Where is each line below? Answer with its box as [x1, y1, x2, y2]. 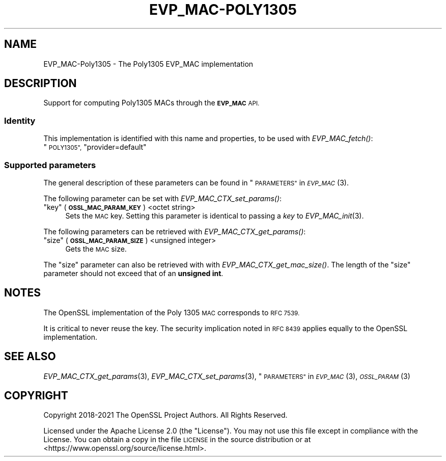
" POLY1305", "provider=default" [43, 143, 147, 152]
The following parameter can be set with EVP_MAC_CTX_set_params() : [43, 194, 282, 203]
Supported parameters [4, 159, 96, 170]
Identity [4, 115, 36, 126]
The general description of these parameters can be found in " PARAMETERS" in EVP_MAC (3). [43, 178, 349, 187]
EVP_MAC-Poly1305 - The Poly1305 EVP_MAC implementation [43, 59, 254, 68]
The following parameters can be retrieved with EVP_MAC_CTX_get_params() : [43, 227, 306, 236]
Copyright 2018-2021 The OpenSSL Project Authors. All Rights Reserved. [43, 411, 288, 420]
